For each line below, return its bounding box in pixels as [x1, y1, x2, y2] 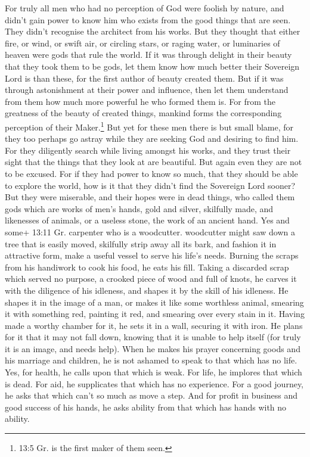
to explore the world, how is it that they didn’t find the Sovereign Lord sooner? [5, 179, 296, 191]
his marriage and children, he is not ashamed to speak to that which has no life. [5, 354, 297, 366]
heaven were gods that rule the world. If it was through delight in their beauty [5, 48, 292, 61]
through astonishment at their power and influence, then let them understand [5, 83, 289, 96]
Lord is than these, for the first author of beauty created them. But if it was [5, 71, 284, 84]
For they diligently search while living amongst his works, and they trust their [5, 144, 291, 156]
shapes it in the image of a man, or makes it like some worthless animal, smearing [5, 296, 304, 308]
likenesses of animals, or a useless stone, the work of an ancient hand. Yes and [5, 214, 290, 226]
